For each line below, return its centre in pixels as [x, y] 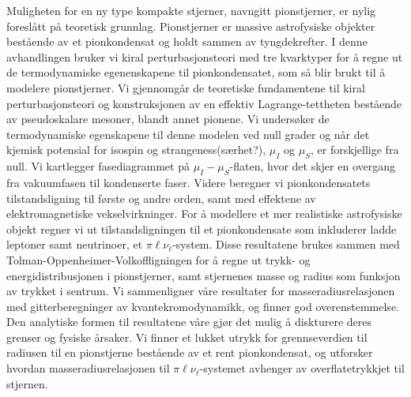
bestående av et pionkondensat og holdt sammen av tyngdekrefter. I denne [187, 41]
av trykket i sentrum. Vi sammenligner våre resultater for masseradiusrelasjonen [201, 291]
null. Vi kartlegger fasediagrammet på [98, 166]
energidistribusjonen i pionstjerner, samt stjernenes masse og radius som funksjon [204, 275]
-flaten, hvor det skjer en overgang [312, 166]
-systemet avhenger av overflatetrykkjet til [302, 368]
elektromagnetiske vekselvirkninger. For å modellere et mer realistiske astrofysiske [204, 213]
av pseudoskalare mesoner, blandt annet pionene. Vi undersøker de [168, 119]
